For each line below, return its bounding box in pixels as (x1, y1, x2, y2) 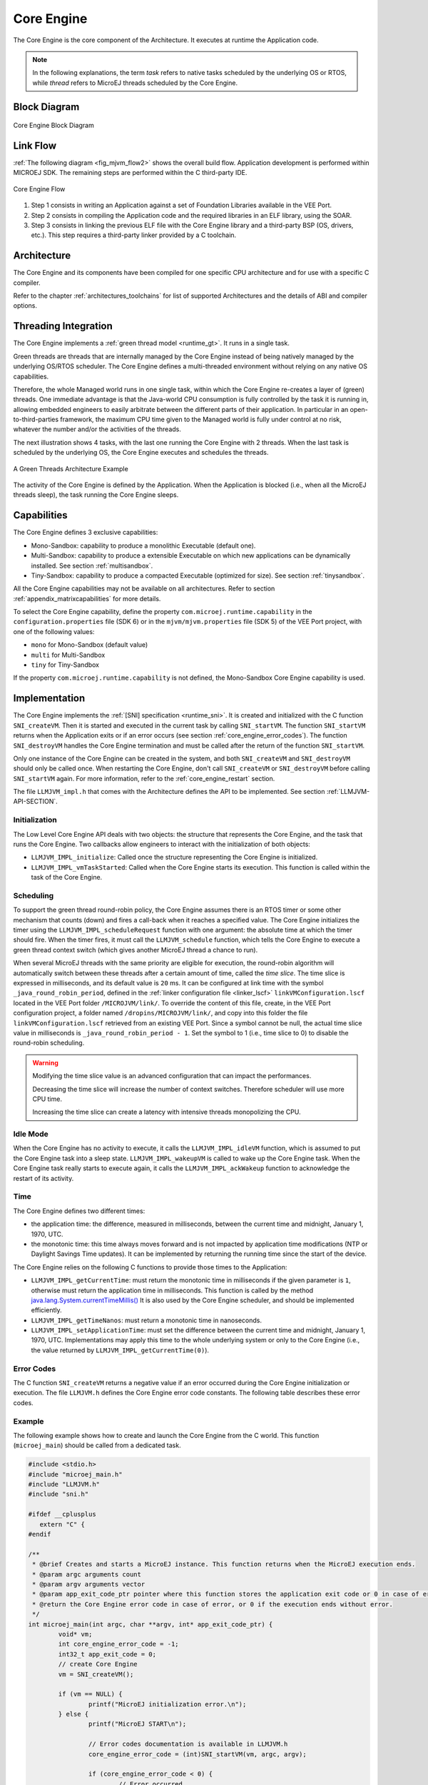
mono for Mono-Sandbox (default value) (31, 640, 148, 649)
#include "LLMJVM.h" (28, 1480, 100, 1489)
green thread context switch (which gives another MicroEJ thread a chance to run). (13, 945, 258, 954)
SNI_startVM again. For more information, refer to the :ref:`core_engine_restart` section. (13, 774, 275, 783)
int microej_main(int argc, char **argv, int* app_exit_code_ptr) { (28, 1620, 273, 1628)
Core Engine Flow (13, 184, 66, 193)
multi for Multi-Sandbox (31, 650, 106, 659)
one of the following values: (13, 627, 95, 635)
